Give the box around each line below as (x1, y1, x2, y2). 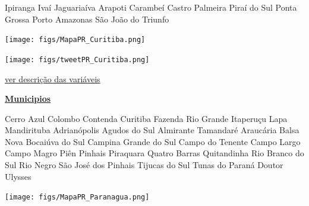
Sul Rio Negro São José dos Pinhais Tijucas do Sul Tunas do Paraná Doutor (5, 159, 283, 171)
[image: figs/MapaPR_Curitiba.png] (5, 36, 146, 44)
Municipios (5, 92, 51, 105)
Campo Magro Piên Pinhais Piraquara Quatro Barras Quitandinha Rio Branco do (5, 147, 304, 159)
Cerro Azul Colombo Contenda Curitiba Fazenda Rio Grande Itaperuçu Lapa (5, 112, 288, 124)
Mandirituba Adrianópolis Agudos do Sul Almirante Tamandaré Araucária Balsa (5, 124, 299, 136)
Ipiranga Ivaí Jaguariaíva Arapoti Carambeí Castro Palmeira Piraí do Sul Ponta (5, 1, 297, 13)
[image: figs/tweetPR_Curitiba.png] (5, 55, 150, 64)
